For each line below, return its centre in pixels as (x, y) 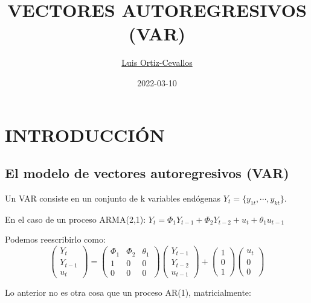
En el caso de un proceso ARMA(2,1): (75, 219)
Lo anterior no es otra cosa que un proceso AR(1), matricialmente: (128, 292)
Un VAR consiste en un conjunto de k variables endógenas (113, 198)
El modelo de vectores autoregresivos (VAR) (147, 173)
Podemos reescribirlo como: (55, 239)
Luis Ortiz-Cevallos (157, 62)
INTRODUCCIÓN (85, 134)
